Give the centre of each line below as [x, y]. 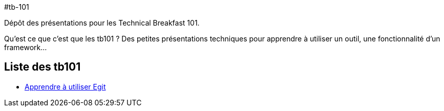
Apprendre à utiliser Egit [65, 86]
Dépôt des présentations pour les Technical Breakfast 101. [102, 23]
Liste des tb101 [43, 67]
